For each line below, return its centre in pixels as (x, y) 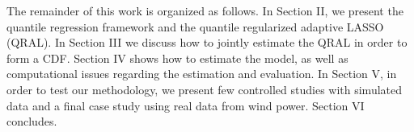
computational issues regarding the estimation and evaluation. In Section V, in (202, 74)
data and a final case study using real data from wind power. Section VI (186, 105)
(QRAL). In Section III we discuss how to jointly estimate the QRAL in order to (207, 42)
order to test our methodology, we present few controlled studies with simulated (205, 89)
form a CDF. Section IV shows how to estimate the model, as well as (177, 58)
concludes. (32, 121)
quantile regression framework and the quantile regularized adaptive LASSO (195, 26)
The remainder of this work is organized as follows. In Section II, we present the (205, 10)
